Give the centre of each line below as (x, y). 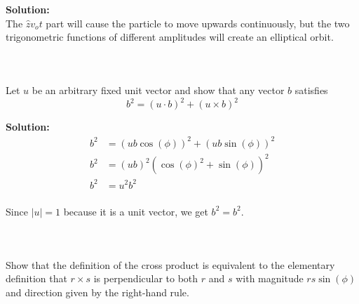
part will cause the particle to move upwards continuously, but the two (198, 23)
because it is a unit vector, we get (136, 211)
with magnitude (270, 278)
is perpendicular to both (146, 278)
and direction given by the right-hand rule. (97, 292)
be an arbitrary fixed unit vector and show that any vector (158, 90)
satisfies (311, 90)
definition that (36, 278)
